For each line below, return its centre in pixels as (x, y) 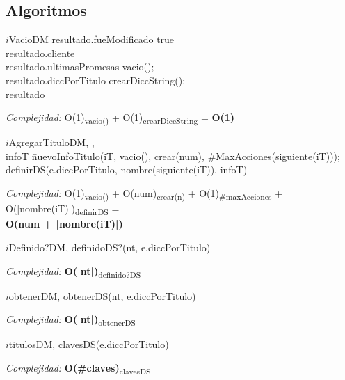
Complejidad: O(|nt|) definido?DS (73, 271)
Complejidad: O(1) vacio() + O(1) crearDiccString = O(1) (120, 118)
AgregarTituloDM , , (51, 142)
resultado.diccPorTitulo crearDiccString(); (96, 80)
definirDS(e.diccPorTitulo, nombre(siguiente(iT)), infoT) (127, 169)
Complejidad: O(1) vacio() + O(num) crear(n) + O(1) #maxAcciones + (144, 194)
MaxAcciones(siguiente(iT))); (278, 156)
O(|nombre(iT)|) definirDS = (63, 209)
